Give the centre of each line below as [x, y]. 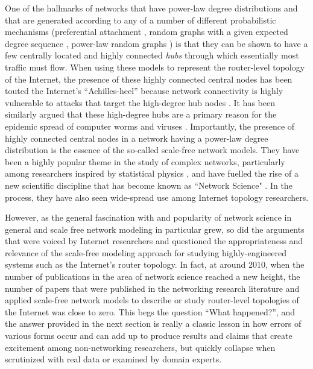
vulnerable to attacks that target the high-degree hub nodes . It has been [140, 102]
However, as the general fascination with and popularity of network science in [148, 217]
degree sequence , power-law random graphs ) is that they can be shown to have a [156, 43]
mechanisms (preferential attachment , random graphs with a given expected [147, 32]
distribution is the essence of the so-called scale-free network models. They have [152, 150]
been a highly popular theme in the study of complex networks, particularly [145, 161]
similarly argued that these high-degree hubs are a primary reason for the [141, 114]
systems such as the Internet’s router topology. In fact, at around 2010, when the [155, 264]
